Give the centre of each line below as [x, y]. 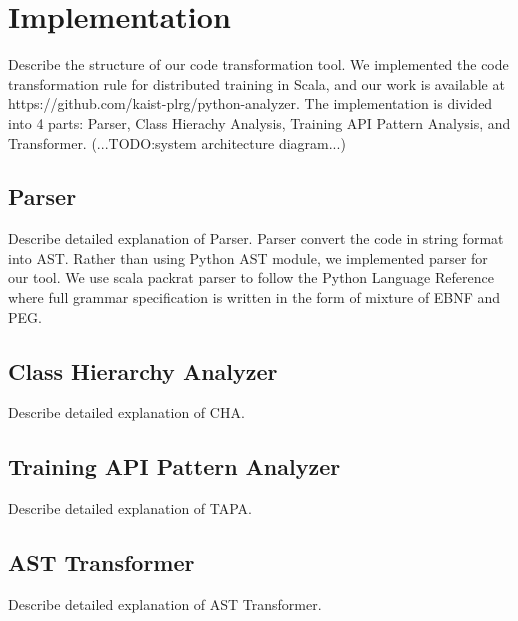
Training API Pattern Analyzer [174, 466]
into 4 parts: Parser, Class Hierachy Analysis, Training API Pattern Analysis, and [259, 122]
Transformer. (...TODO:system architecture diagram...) [177, 142]
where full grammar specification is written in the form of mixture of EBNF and [254, 297]
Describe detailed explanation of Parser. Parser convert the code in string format [256, 238]
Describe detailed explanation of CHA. [126, 412]
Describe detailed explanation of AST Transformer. [165, 604]
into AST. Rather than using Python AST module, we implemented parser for [248, 257]
